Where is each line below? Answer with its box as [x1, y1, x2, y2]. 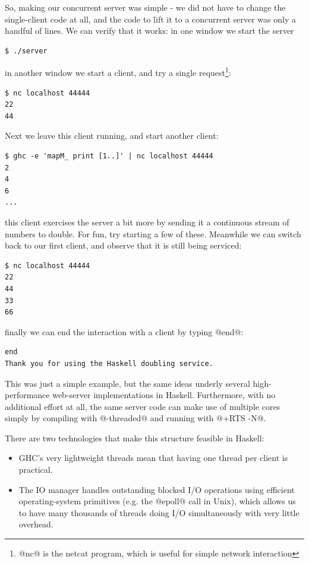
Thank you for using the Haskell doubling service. [5, 359, 213, 368]
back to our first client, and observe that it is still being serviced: [5, 239, 242, 252]
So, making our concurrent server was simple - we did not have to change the [5, 1, 286, 13]
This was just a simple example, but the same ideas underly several [5, 377, 250, 389]
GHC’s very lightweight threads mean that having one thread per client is [18, 451, 288, 464]
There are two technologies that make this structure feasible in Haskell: [5, 431, 264, 444]
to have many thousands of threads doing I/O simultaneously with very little [18, 506, 299, 519]
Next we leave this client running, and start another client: [5, 129, 219, 142]
